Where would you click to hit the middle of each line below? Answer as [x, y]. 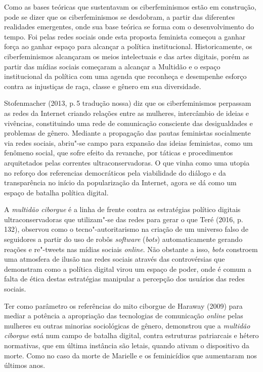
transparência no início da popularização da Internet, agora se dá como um [120, 182]
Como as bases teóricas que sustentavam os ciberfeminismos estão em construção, [130, 7]
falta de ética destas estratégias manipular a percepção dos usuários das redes [124, 279]
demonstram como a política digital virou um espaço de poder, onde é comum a [128, 268]
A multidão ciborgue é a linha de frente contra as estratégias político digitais [122, 209]
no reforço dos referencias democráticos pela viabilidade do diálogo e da [115, 172]
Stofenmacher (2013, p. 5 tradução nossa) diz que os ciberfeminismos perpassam [128, 103]
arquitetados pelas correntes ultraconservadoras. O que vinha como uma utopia [127, 162]
